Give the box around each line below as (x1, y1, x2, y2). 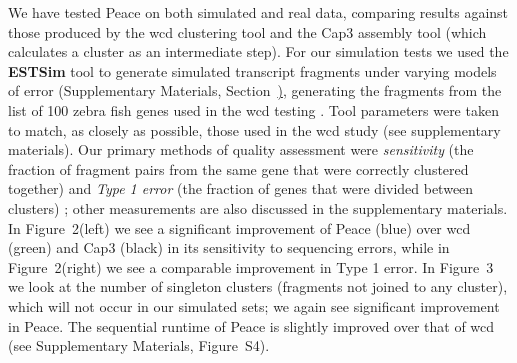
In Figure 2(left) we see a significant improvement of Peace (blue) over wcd (8, 217, 471, 238)
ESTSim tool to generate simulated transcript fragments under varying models (8, 60, 497, 81)
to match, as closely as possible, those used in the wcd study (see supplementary (8, 119, 501, 140)
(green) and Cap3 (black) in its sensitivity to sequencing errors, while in (8, 237, 450, 258)
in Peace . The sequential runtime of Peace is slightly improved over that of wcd (8, 315, 495, 336)
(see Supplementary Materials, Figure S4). (8, 335, 270, 356)
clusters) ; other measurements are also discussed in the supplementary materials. (8, 197, 508, 218)
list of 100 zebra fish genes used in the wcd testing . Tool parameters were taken (8, 99, 499, 120)
